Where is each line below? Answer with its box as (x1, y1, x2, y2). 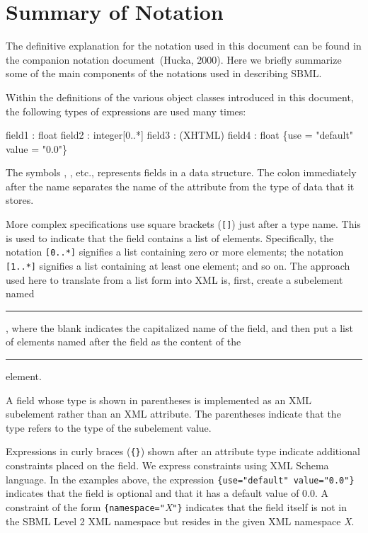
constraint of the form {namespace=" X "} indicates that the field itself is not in (6, 499, 347, 514)
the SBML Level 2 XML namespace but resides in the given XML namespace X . (6, 513, 355, 528)
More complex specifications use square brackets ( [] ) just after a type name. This (6, 217, 361, 231)
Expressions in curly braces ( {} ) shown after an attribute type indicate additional (6, 444, 360, 459)
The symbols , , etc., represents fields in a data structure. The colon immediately (6, 165, 357, 180)
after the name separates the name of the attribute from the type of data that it (6, 178, 355, 193)
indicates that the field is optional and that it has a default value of (6, 486, 299, 500)
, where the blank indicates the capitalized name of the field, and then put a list (6, 320, 353, 335)
